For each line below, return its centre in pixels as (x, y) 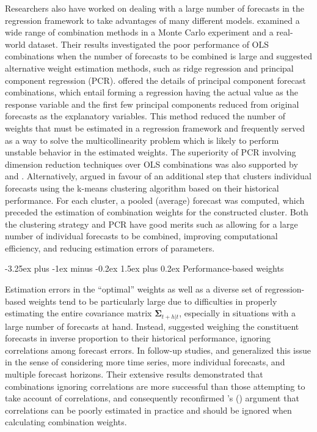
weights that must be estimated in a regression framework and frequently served (155, 128)
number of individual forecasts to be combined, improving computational (141, 236)
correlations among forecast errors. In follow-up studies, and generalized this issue (158, 350)
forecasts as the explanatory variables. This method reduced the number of (145, 116)
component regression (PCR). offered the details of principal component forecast (155, 80)
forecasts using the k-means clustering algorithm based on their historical (142, 188)
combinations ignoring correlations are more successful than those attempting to (155, 386)
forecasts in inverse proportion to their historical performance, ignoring (138, 338)
